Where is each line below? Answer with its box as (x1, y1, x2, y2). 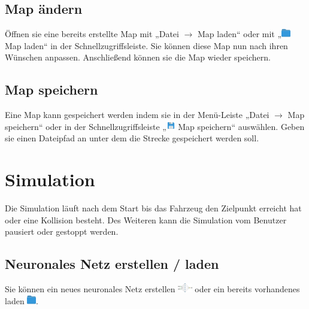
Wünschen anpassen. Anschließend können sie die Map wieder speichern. (5, 51, 271, 63)
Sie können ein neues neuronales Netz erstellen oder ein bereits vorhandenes (5, 283, 300, 295)
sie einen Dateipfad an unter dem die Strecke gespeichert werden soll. (5, 132, 259, 144)
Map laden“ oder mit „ (198, 28, 282, 40)
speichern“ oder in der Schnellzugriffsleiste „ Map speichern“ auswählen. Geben (5, 120, 305, 132)
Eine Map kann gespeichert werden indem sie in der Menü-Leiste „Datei (5, 108, 269, 121)
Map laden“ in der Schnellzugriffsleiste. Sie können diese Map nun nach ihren (5, 39, 288, 51)
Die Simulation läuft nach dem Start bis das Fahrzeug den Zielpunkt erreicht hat (5, 202, 302, 214)
